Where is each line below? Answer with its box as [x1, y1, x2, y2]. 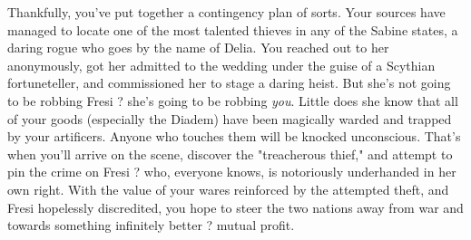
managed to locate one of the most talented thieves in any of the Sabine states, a [7, 20, 458, 39]
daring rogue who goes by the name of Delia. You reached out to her [7, 38, 389, 57]
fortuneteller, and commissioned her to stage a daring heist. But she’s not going [7, 73, 451, 92]
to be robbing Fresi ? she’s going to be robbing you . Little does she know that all [7, 91, 458, 110]
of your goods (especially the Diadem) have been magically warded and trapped [7, 109, 452, 128]
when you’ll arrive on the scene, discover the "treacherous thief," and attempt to [7, 144, 453, 163]
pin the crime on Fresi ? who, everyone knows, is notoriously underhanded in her [7, 162, 456, 181]
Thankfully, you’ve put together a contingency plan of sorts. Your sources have [7, 3, 446, 21]
